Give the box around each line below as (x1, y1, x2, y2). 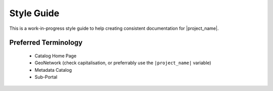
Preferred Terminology (9, 38, 83, 47)
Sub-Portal (34, 74, 58, 80)
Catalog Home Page (34, 53, 77, 59)
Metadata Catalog (34, 67, 72, 73)
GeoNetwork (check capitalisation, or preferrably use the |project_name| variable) (34, 60, 212, 66)
